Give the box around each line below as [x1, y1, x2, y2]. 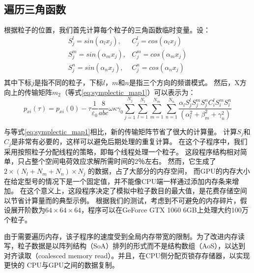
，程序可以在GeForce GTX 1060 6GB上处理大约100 [81, 205, 242, 215]
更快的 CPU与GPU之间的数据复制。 [4, 260, 119, 270]
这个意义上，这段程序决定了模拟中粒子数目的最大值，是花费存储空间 [27, 185, 247, 196]
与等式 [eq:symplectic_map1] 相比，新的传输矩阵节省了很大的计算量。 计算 [4, 126, 237, 136]
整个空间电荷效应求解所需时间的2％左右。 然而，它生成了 [31, 156, 216, 166]
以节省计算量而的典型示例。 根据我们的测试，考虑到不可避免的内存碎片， [4, 195, 240, 205]
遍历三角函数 [4, 1, 66, 17]
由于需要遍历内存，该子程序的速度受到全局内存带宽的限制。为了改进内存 [4, 231, 238, 241]
